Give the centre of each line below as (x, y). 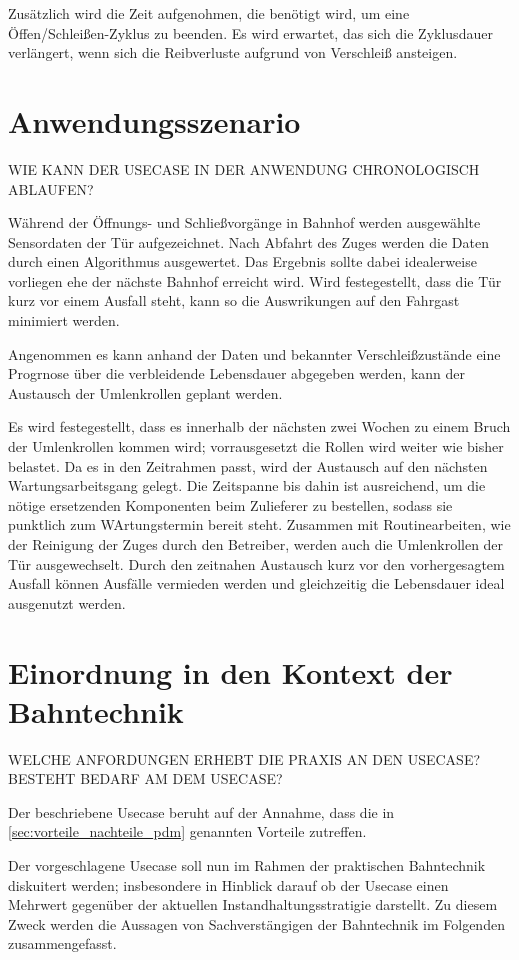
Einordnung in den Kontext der (230, 671)
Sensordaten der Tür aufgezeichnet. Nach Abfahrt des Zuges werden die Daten (248, 241)
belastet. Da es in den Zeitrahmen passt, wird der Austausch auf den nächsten (248, 465)
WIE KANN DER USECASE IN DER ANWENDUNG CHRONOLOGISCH (244, 168)
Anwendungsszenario (154, 120)
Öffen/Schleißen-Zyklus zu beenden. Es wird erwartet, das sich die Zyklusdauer (250, 32)
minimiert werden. (64, 320)
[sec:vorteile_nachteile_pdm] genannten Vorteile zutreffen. (187, 831)
